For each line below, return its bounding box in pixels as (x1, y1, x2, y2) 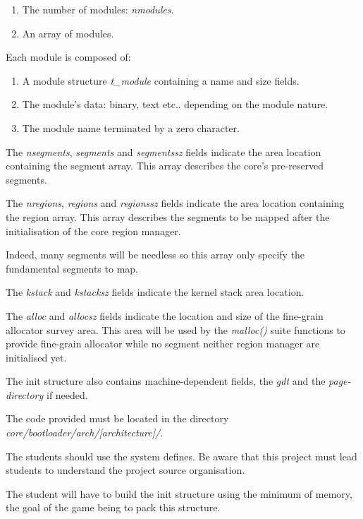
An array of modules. (22, 25, 114, 40)
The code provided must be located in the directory (6, 411, 229, 426)
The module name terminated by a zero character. (22, 120, 240, 135)
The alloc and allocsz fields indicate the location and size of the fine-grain (6, 308, 324, 323)
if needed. (46, 387, 88, 402)
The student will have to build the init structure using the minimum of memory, (6, 486, 352, 501)
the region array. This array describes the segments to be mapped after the (6, 209, 330, 224)
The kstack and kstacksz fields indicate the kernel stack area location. (6, 285, 304, 299)
